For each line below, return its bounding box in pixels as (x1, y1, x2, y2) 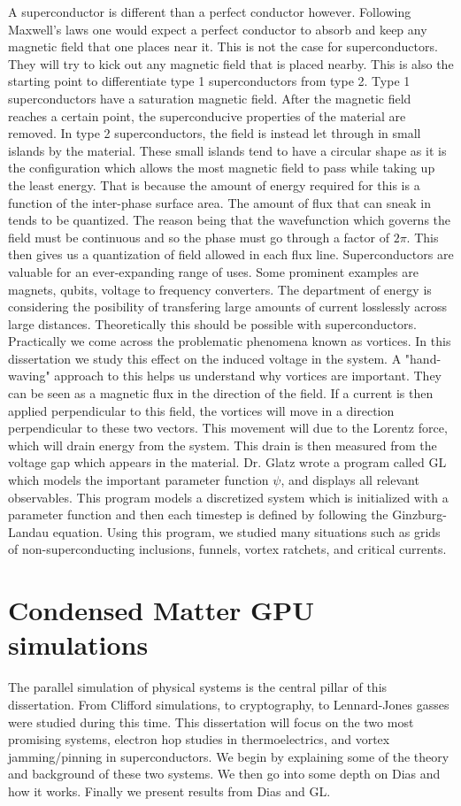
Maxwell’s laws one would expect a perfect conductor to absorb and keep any (8, 19, 427, 38)
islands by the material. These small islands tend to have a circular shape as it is (8, 141, 447, 159)
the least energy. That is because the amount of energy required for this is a (8, 175, 420, 194)
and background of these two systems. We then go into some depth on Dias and (8, 764, 441, 783)
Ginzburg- (392, 505, 447, 524)
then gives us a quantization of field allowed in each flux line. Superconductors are (8, 245, 454, 264)
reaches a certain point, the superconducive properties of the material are (8, 106, 406, 125)
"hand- (404, 349, 442, 367)
